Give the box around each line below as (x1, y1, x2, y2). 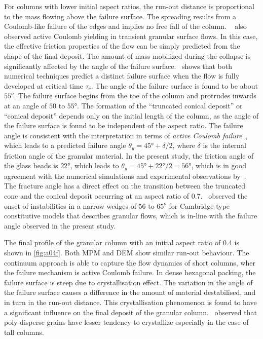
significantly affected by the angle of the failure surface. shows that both (4, 60, 232, 71)
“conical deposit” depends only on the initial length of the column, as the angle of (4, 110, 259, 121)
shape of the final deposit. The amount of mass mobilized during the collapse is (4, 50, 251, 61)
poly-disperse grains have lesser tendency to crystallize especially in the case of (4, 317, 249, 327)
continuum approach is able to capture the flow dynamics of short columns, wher (4, 257, 255, 268)
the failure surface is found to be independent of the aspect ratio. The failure (4, 120, 243, 131)
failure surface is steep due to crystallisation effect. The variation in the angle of (4, 277, 253, 287)
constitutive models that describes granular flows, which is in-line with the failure (4, 210, 257, 221)
